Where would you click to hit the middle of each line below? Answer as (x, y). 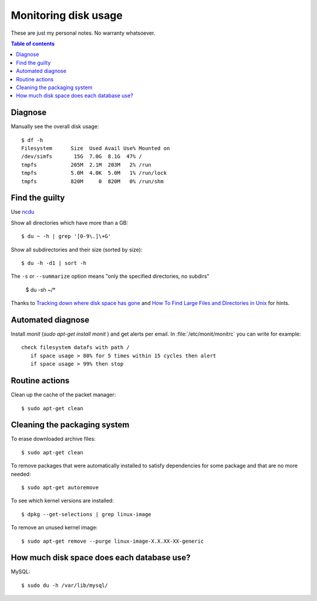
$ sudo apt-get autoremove (60, 488)
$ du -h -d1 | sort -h (54, 263)
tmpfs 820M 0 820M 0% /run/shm (92, 181)
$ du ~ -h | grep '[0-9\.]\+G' (66, 236)
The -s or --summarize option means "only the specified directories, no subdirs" (110, 276)
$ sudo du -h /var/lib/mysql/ (65, 585)
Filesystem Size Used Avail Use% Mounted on (96, 148)
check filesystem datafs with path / (76, 348)
